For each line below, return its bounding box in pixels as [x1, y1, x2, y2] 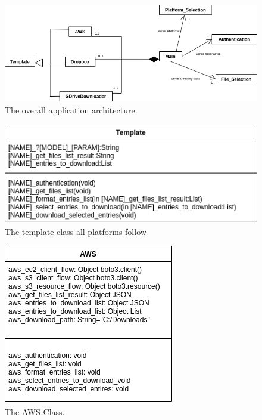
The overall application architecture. [5, 103, 138, 116]
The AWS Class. [5, 405, 65, 418]
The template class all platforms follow [5, 225, 146, 237]
